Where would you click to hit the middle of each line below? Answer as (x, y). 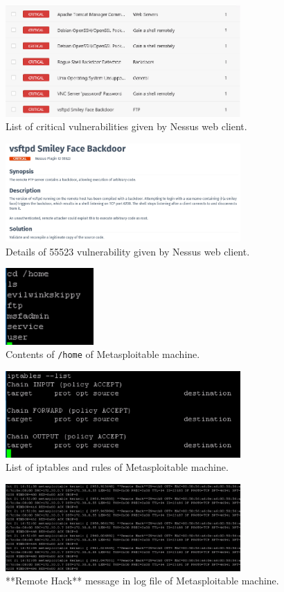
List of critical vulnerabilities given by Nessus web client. (126, 126)
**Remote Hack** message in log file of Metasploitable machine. (142, 581)
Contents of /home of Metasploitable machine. (103, 354)
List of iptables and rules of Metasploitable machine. (117, 467)
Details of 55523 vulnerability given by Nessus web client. (128, 251)
